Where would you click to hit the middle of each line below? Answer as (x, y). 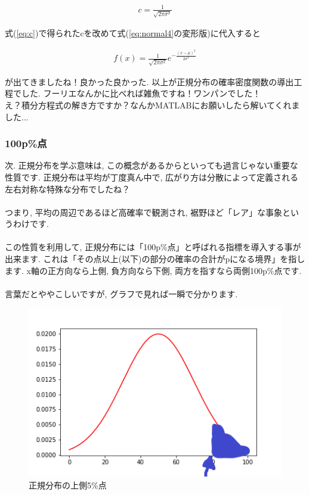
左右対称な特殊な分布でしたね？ (67, 189)
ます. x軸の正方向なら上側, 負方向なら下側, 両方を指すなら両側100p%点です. (153, 270)
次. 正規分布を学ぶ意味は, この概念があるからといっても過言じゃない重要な (152, 165)
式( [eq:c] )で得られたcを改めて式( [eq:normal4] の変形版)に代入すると (133, 33)
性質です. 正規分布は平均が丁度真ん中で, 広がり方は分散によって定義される (152, 177)
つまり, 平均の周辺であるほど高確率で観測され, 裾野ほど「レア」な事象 (143, 212)
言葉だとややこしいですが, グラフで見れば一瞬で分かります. (121, 293)
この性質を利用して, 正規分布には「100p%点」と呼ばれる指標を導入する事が (153, 247)
